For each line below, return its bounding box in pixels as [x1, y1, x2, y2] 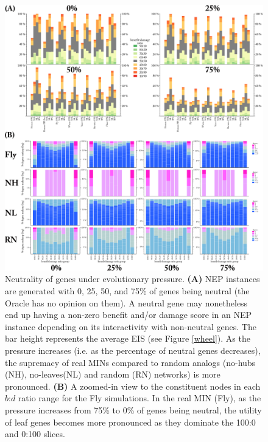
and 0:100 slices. [5, 427, 65, 440]
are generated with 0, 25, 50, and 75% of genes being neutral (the [5, 284, 250, 297]
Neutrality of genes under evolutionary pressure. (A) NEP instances [5, 272, 260, 285]
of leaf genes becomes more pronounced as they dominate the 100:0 [5, 415, 256, 428]
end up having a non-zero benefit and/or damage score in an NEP [5, 308, 252, 321]
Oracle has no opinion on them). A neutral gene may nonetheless [5, 296, 248, 309]
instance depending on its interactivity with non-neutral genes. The [5, 320, 256, 333]
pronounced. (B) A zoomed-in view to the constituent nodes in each [5, 379, 261, 392]
